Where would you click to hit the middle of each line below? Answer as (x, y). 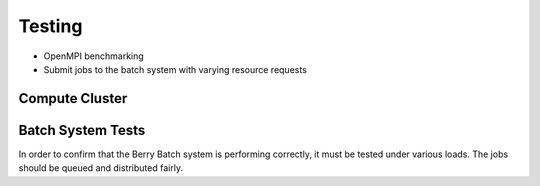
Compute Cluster (73, 98)
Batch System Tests (82, 130)
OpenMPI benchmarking (93, 56)
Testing (50, 26)
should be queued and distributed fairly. (101, 168)
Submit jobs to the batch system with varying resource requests (175, 69)
